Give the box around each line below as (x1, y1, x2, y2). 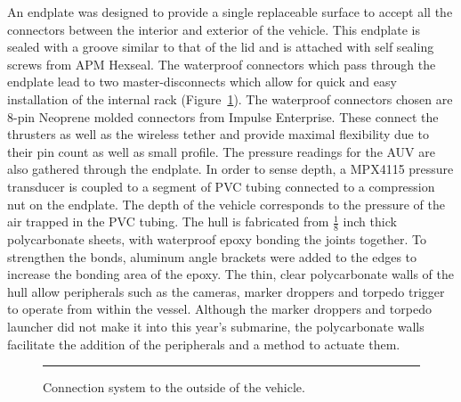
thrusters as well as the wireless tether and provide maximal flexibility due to (7, 125, 429, 144)
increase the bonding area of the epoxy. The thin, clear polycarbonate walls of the (7, 265, 454, 283)
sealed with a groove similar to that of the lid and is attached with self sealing (7, 37, 434, 56)
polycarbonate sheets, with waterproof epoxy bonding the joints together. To (7, 229, 426, 248)
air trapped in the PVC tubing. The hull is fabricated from (7, 212, 329, 231)
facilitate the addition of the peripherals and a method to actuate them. (7, 334, 400, 353)
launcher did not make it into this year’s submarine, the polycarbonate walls (7, 316, 425, 335)
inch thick (343, 212, 397, 231)
